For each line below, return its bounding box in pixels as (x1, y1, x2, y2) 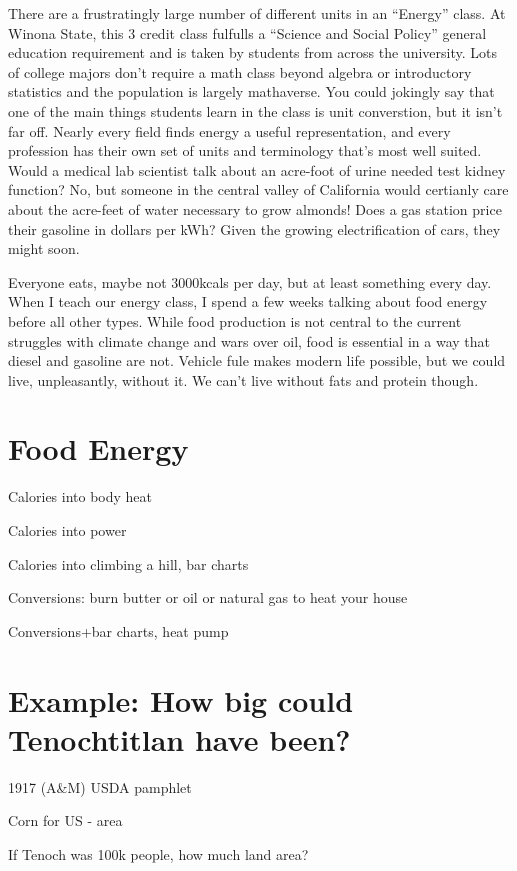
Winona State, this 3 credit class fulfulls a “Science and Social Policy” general (8, 22, 487, 43)
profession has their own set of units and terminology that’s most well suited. (8, 140, 482, 161)
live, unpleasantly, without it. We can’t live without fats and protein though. (8, 369, 479, 390)
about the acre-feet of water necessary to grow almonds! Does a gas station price (8, 198, 502, 219)
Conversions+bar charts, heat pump (8, 620, 229, 641)
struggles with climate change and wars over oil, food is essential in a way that (8, 330, 490, 351)
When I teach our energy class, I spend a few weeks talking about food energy (8, 291, 488, 312)
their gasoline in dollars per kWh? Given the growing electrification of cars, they (8, 218, 501, 239)
